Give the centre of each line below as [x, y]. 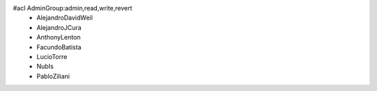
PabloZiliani [53, 76]
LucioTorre [52, 56]
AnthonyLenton [59, 38]
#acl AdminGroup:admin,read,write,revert [73, 8]
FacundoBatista [59, 47]
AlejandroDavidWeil [65, 18]
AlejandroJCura [59, 27]
